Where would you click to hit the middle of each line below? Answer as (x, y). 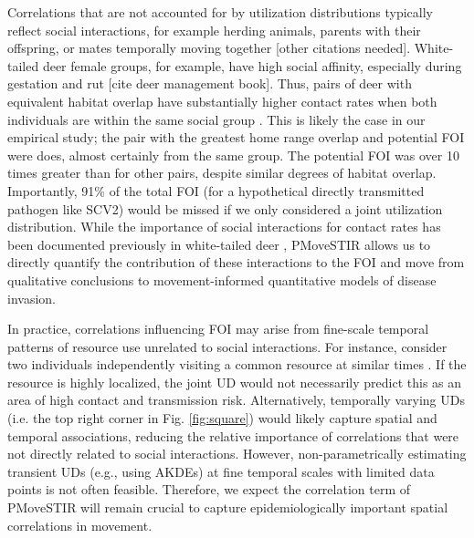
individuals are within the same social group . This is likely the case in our (216, 119)
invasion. (32, 298)
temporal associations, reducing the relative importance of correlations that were (233, 435)
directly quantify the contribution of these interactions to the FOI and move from (236, 262)
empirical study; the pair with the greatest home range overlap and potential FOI (236, 137)
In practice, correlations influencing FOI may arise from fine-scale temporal (218, 329)
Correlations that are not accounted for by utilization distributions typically (220, 12)
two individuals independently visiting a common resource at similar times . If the (237, 364)
